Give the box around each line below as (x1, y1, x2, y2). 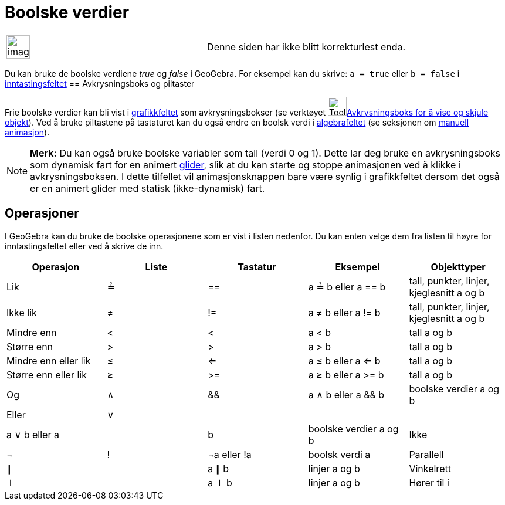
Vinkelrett (409, 462, 451, 475)
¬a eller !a (208, 448, 252, 460)
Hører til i (409, 476, 449, 489)
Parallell (409, 448, 444, 460)
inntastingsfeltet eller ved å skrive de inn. (5, 240, 164, 251)
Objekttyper (431, 260, 486, 273)
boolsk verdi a (308, 448, 371, 460)
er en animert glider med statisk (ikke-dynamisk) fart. (30, 182, 265, 194)
